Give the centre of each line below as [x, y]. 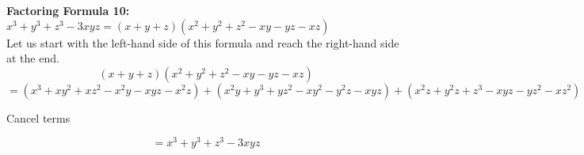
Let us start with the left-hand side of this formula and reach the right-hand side [203, 42]
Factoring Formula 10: [68, 10]
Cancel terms [38, 117]
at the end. [33, 58]
